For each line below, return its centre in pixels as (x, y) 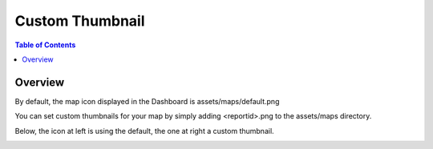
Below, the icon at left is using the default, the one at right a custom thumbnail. (144, 131)
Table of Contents (45, 45)
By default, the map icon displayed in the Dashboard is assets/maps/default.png (147, 101)
